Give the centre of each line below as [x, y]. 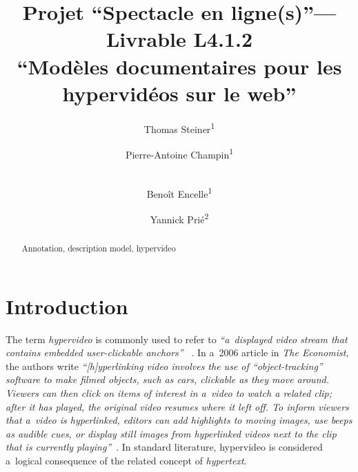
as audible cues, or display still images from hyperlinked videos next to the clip [171, 433]
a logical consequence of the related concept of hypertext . [126, 461]
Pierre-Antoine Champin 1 [179, 153]
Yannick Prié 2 [179, 218]
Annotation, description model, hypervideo [99, 248]
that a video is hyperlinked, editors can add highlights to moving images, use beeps [179, 420]
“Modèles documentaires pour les [179, 66]
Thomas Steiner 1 [179, 127]
